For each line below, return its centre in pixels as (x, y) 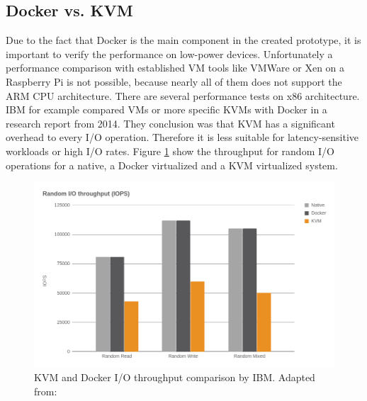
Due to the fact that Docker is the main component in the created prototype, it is (183, 40)
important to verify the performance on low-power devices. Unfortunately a (169, 53)
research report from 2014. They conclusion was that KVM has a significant (170, 123)
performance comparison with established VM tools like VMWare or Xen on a (175, 68)
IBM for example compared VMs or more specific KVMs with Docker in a (166, 109)
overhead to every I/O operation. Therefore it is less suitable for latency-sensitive (182, 137)
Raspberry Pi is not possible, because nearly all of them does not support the (174, 81)
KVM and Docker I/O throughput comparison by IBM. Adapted (175, 377)
